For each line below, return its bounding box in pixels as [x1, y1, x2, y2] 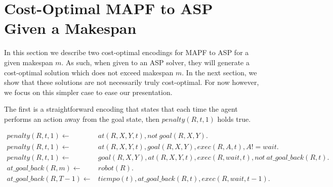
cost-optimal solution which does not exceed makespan [4, 67, 174, 77]
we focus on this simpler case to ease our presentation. [4, 86, 173, 97]
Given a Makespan [4, 18, 137, 38]
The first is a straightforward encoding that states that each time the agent [4, 104, 238, 114]
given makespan [4, 57, 53, 67]
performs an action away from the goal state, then [4, 113, 160, 124]
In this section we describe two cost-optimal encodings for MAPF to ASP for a [4, 47, 249, 58]
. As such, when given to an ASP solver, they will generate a [61, 57, 249, 67]
